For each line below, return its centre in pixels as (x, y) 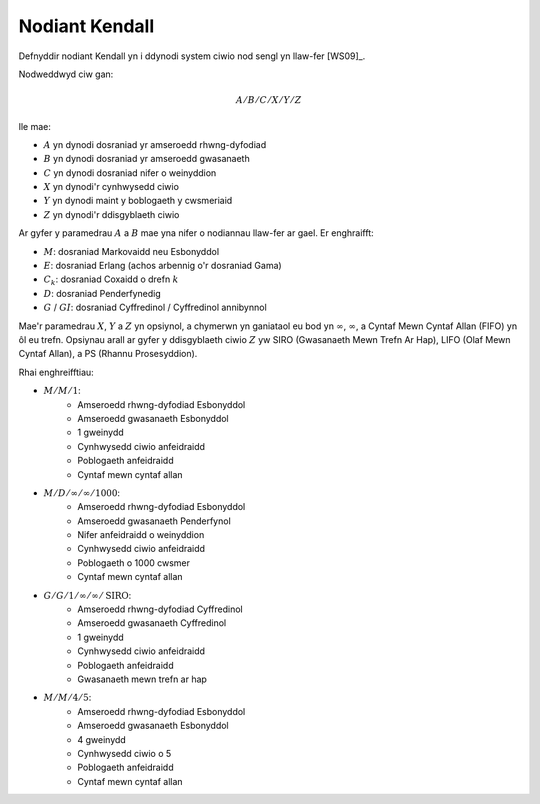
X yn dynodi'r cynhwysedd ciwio (111, 187)
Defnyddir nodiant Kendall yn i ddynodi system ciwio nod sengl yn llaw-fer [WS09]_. (192, 56)
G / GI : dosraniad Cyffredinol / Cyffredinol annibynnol (155, 307)
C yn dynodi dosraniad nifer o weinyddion (130, 172)
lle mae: (35, 126)
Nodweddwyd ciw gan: (66, 74)
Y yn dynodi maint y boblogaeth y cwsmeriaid (138, 201)
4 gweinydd (102, 739)
